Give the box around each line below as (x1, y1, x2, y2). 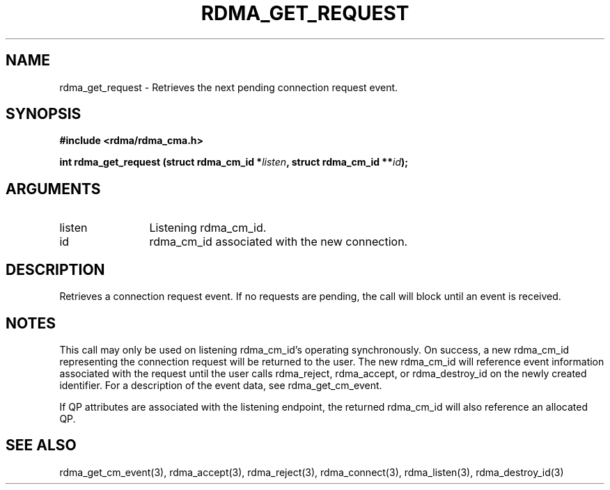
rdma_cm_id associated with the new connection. (149, 235, 408, 249)
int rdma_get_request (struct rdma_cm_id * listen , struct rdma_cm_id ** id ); (59, 156, 409, 168)
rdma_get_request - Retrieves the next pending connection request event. (59, 81, 398, 93)
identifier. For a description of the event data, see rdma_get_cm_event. (59, 379, 382, 391)
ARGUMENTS (6, 180, 101, 198)
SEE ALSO (6, 436, 77, 455)
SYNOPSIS (6, 105, 81, 123)
